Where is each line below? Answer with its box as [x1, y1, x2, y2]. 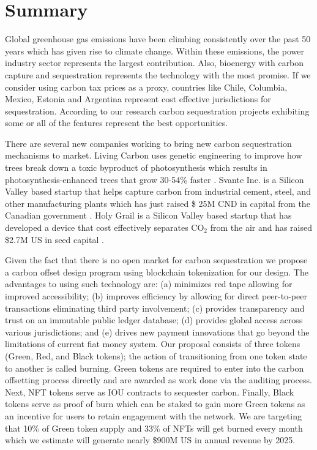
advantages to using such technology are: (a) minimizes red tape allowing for [5, 277, 293, 290]
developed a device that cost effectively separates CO [5, 221, 204, 234]
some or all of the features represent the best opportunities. [5, 116, 228, 129]
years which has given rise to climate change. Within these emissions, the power [5, 44, 305, 57]
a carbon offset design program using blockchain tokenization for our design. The [5, 265, 308, 278]
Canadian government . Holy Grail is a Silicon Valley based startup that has [5, 209, 292, 222]
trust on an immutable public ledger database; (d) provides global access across [5, 313, 303, 326]
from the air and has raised [210, 221, 313, 234]
